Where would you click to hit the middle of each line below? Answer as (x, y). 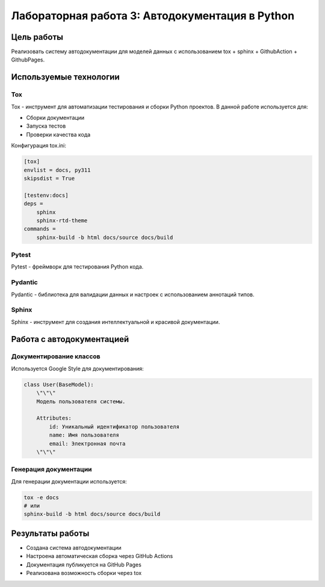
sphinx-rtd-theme (62, 220)
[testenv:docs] (46, 195)
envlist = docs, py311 (57, 170)
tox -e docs (42, 497)
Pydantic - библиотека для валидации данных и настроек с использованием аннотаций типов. (133, 294)
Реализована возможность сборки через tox (84, 573)
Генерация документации (52, 470)
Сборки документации (55, 118)
